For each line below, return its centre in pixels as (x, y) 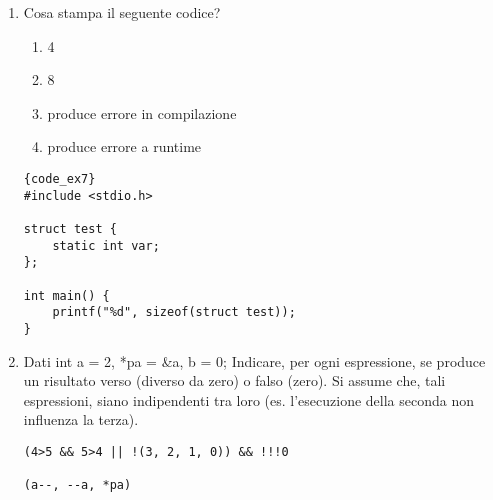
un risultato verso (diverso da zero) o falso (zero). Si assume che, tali (234, 380)
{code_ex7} (59, 178)
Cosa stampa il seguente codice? (122, 12)
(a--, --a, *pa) (77, 485)
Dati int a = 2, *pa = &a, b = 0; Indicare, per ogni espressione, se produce (254, 360)
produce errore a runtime (124, 146)
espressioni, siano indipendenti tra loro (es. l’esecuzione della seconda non (249, 399)
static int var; (106, 245)
